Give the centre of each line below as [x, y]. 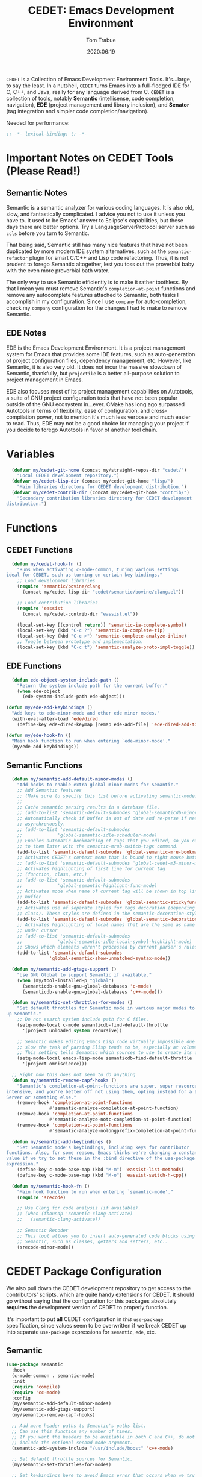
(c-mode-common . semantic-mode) [54, 1376]
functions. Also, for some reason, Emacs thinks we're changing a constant [103, 1153]
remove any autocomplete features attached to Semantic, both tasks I [93, 295]
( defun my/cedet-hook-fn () [47, 564]
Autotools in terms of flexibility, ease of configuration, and [78, 410]
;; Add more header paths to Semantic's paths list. [79, 1426]
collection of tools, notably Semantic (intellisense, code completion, [91, 98]
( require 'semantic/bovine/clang [59, 586]
